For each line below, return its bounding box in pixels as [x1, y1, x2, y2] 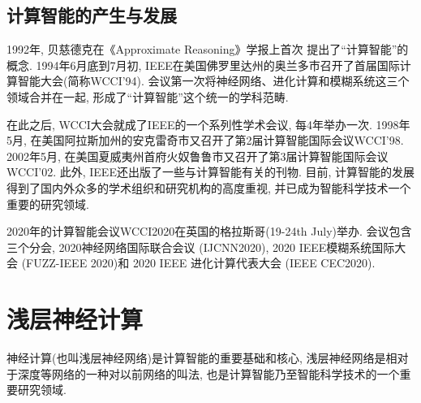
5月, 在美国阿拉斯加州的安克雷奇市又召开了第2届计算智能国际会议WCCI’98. [6, 132, 404, 149]
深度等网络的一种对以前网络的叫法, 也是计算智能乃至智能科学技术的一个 [17, 365, 400, 382]
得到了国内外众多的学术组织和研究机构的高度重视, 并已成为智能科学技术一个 [6, 179, 411, 196]
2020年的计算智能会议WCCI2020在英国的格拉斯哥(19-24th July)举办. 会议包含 [6, 223, 412, 240]
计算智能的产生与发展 [6, 2, 177, 28]
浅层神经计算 [6, 302, 144, 336]
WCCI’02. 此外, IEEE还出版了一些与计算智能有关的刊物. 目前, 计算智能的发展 [6, 163, 415, 180]
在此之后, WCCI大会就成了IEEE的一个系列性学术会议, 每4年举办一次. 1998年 [6, 115, 410, 132]
